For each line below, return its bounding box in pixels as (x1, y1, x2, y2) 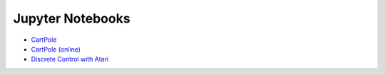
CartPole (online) (31, 45, 81, 53)
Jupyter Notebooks (13, 11, 131, 26)
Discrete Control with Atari (31, 55, 109, 64)
